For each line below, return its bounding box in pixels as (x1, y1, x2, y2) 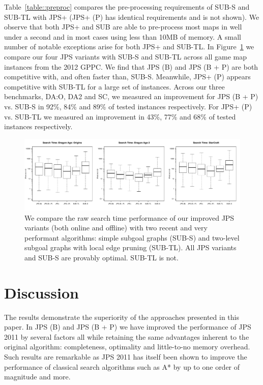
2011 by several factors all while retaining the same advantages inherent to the (4, 331, 249, 342)
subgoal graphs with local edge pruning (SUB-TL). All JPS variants (24, 242, 237, 253)
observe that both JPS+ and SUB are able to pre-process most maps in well (4, 21, 242, 32)
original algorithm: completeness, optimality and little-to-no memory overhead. (4, 341, 250, 352)
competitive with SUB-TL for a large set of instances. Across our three (4, 81, 225, 92)
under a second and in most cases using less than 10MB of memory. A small (4, 31, 241, 42)
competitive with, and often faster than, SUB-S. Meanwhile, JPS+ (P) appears (4, 71, 251, 82)
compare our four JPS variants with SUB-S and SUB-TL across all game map (4, 51, 247, 62)
